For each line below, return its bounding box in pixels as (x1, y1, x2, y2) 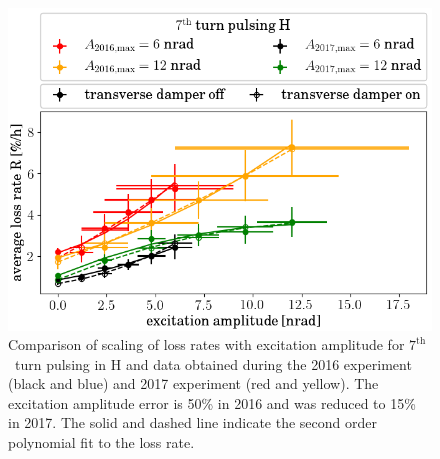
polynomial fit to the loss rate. (8, 432, 195, 453)
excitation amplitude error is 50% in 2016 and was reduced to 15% (8, 392, 416, 413)
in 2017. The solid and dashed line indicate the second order (8, 412, 377, 433)
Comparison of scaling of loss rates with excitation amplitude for (8, 334, 405, 355)
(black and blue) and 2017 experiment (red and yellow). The (8, 373, 379, 394)
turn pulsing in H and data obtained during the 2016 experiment (14, 353, 412, 374)
